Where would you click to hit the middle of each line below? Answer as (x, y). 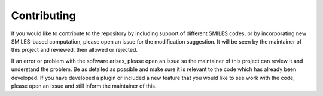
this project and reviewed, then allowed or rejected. (74, 50)
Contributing (43, 16)
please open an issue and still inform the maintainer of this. (84, 86)
